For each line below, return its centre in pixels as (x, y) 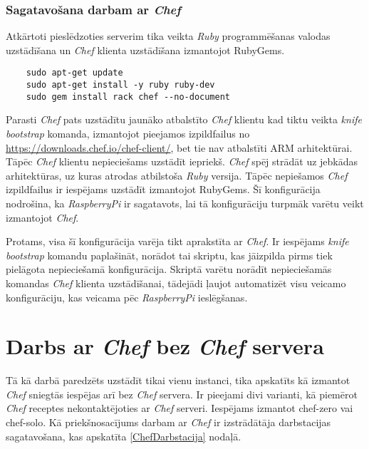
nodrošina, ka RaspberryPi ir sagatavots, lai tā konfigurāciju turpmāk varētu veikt (185, 203)
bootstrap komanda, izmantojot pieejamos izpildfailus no (128, 133)
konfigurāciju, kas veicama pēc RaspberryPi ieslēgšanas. (127, 297)
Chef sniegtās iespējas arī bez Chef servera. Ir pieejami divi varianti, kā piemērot (182, 394)
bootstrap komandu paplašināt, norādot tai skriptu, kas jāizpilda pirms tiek (169, 255)
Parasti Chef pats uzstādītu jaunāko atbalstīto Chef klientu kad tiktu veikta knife (184, 119)
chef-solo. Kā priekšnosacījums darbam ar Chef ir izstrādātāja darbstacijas (168, 422)
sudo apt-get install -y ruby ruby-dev (120, 85)
